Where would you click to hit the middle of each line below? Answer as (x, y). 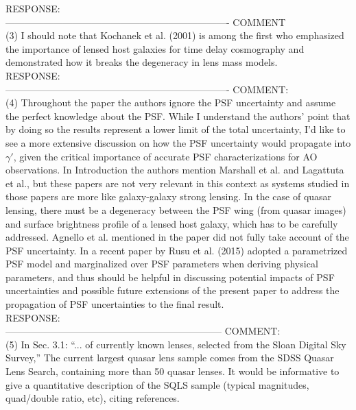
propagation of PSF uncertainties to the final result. (115, 304)
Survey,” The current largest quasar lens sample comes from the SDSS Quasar (170, 358)
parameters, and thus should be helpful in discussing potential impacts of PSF (170, 277)
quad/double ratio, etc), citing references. (93, 398)
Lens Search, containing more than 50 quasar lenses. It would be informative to (173, 371)
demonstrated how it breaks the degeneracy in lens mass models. (142, 62)
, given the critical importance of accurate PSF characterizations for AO (165, 156)
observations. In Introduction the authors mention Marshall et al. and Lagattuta (175, 170)
